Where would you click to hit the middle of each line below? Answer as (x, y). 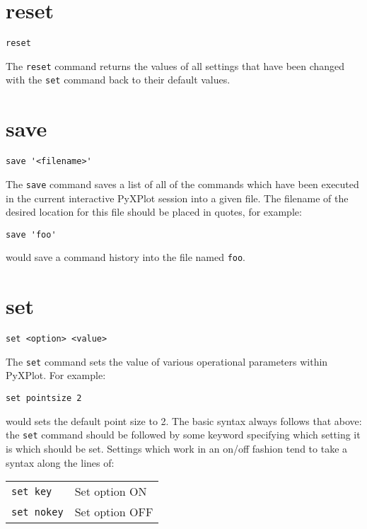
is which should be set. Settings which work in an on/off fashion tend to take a (177, 448)
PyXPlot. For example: (56, 375)
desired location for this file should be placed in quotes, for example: (154, 212)
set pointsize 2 (44, 399)
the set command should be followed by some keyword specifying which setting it (183, 435)
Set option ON (111, 492)
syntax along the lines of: (60, 462)
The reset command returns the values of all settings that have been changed (175, 65)
